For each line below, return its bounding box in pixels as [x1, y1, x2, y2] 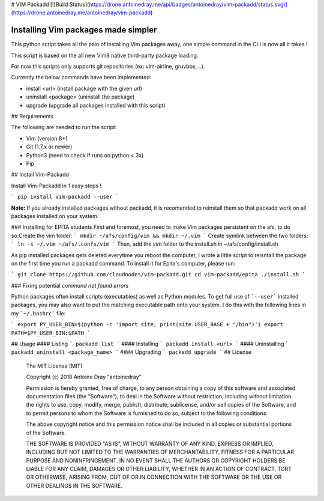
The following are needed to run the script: [11, 124, 117, 131]
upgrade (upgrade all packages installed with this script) [26, 102, 166, 109]
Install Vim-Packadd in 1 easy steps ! [11, 182, 102, 189]
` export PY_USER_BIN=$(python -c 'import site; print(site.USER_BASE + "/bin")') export [11, 321, 283, 328]
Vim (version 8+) [26, 135, 68, 142]
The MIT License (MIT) [26, 362, 83, 369]
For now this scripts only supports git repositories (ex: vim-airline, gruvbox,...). [11, 63, 205, 70]
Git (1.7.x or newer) [26, 143, 73, 150]
